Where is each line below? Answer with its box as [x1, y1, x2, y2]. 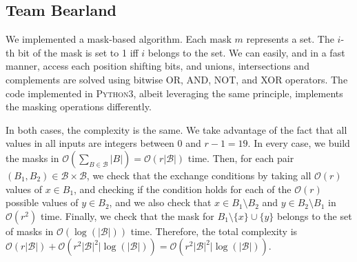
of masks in [6, 223, 54, 238]
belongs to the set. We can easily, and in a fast [147, 45, 345, 59]
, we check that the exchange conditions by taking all [86, 168, 312, 182]
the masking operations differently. [6, 99, 152, 114]
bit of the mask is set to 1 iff [17, 45, 139, 59]
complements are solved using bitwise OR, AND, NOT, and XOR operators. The [6, 72, 348, 86]
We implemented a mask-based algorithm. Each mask [6, 32, 232, 46]
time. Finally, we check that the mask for [40, 208, 214, 223]
